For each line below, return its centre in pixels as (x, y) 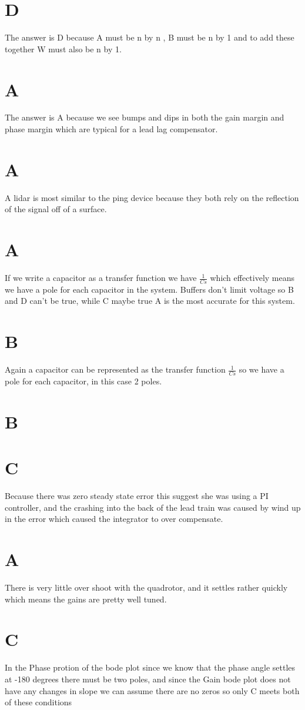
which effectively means (252, 278)
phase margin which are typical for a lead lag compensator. (111, 129)
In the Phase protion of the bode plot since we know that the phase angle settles (150, 667)
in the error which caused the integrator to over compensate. (114, 519)
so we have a (262, 369)
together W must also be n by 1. (63, 48)
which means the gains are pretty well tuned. (86, 599)
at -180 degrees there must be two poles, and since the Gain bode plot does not (148, 679)
